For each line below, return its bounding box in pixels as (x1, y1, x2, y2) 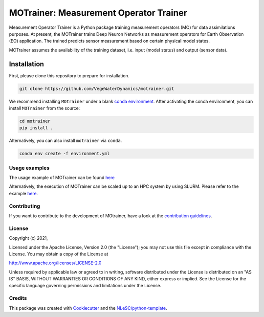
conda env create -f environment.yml (19, 151, 110, 157)
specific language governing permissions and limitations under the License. (9, 283, 161, 289)
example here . (9, 190, 38, 196)
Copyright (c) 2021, (9, 235, 48, 241)
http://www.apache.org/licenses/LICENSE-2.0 (9, 260, 102, 266)
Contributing (9, 203, 40, 209)
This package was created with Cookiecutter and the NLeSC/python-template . (9, 305, 167, 311)
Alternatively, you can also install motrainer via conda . (9, 137, 122, 144)
